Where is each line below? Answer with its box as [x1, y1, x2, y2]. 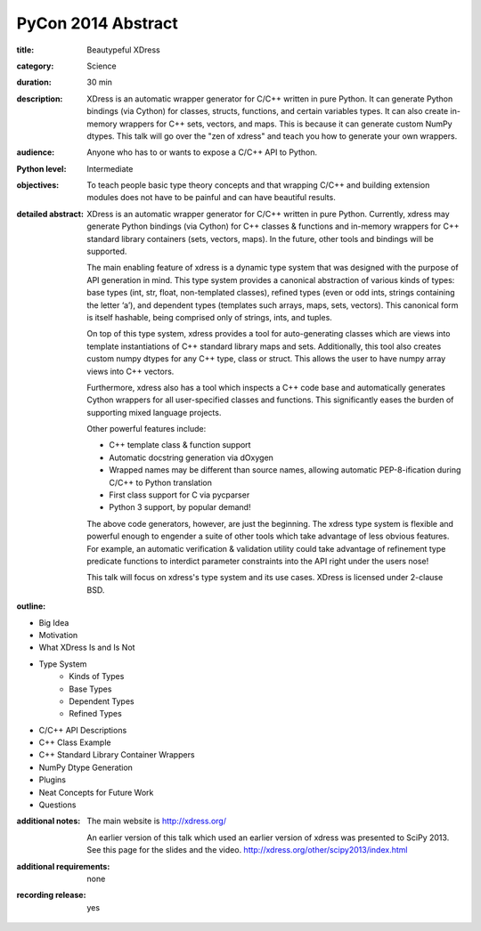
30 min [86, 77, 113, 88]
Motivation [38, 629, 78, 640]
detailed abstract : [16, 208, 85, 219]
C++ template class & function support [109, 440, 251, 450]
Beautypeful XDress [86, 45, 160, 55]
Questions [38, 799, 77, 810]
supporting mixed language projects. [86, 407, 222, 417]
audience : [16, 147, 55, 158]
